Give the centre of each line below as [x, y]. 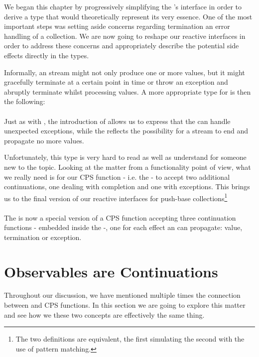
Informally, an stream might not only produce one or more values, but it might [125, 72]
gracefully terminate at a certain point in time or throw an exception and [116, 82]
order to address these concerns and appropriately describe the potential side [122, 46]
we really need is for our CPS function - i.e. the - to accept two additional [117, 177]
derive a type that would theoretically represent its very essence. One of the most [128, 16]
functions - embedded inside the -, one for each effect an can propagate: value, [123, 227]
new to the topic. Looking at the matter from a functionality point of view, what [128, 167]
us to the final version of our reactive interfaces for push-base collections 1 [116, 197]
